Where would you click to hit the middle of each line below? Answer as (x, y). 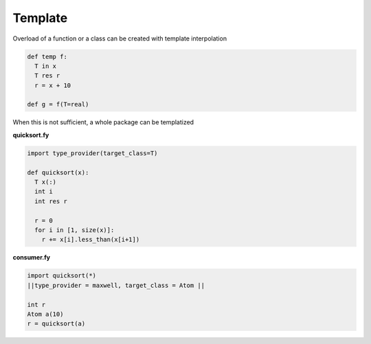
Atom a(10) (45, 314)
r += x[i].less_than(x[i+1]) (91, 240)
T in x (46, 66)
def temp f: (47, 56)
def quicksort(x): (58, 172)
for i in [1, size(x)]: (75, 230)
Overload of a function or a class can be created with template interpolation (120, 38)
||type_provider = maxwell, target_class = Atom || (116, 285)
